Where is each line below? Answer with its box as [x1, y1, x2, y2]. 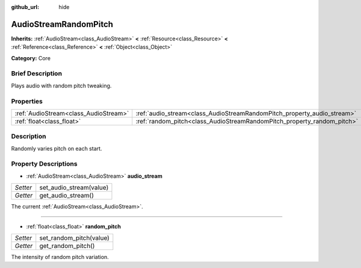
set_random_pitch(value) [39, 234, 110, 242]
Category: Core [11, 54, 51, 61]
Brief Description [11, 69, 63, 78]
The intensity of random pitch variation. [11, 254, 110, 261]
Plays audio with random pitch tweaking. [11, 82, 112, 89]
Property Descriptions [11, 160, 78, 168]
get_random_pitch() [39, 242, 95, 250]
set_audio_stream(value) [39, 184, 109, 192]
